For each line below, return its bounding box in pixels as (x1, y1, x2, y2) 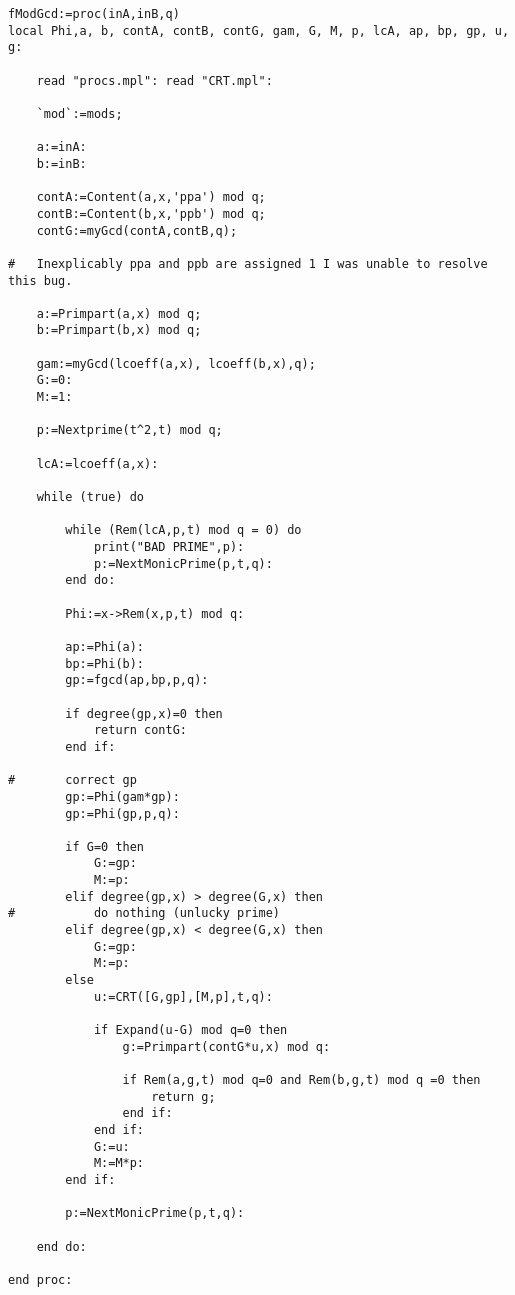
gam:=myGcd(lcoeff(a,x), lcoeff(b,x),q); (36, 356, 316, 371)
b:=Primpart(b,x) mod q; (36, 323, 202, 338)
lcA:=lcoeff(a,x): (36, 456, 159, 471)
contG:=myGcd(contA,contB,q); (36, 223, 238, 238)
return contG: (93, 723, 187, 738)
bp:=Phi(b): (65, 656, 145, 671)
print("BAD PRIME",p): (93, 540, 245, 554)
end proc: (8, 1272, 73, 1287)
